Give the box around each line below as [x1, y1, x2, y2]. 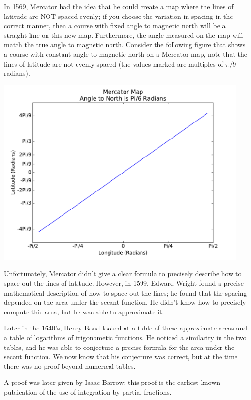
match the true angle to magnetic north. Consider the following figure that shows [4, 39, 246, 50]
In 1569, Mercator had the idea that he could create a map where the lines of [4, 1, 234, 11]
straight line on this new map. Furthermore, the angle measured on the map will [4, 30, 243, 40]
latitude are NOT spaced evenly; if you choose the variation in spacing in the [4, 11, 233, 21]
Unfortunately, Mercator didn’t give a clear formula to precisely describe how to [4, 268, 242, 278]
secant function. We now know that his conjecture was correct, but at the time [4, 351, 238, 362]
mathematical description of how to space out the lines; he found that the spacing [4, 287, 247, 297]
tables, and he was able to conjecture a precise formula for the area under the [4, 342, 235, 352]
